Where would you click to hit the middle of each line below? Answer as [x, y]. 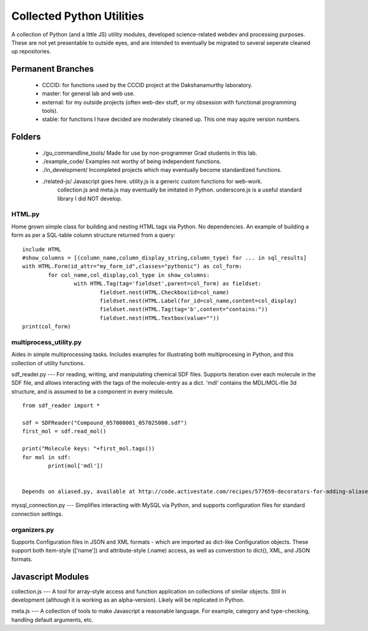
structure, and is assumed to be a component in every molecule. [93, 391]
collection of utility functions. [48, 363]
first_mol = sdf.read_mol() [64, 432]
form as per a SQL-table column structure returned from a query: [94, 235]
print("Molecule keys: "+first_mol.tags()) [89, 449]
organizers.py [33, 530]
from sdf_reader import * [61, 406]
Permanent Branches [53, 69]
